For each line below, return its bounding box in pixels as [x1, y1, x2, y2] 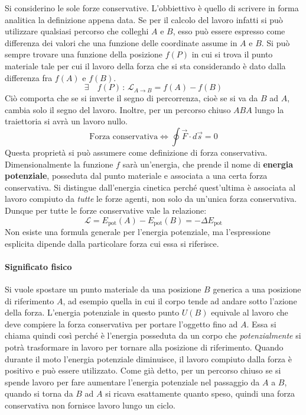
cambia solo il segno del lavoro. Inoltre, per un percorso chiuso [5, 103, 231, 115]
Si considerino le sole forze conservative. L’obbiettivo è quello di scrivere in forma [5, 2, 299, 14]
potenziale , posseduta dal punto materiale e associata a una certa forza [5, 169, 268, 182]
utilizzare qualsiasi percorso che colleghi [5, 25, 149, 37]
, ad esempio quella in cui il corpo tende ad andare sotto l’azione [63, 294, 297, 307]
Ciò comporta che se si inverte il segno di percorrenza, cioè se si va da [5, 92, 258, 104]
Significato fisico [5, 260, 72, 272]
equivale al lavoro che [211, 306, 288, 319]
